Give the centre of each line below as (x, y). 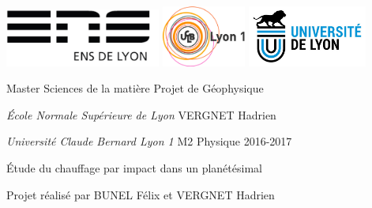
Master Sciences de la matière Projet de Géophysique (135, 88)
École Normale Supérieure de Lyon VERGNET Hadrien (141, 114)
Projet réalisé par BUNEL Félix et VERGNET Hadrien (141, 194)
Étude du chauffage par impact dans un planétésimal (134, 167)
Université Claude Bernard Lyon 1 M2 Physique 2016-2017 (149, 141)
